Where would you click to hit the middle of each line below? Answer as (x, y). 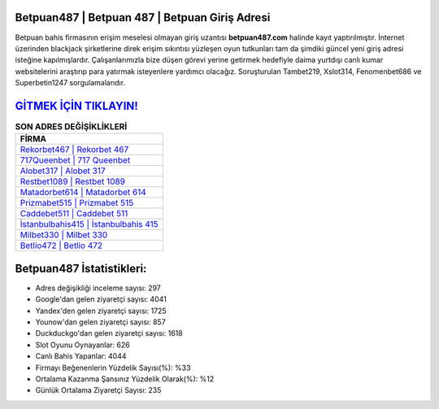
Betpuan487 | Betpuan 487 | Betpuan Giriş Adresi (143, 17)
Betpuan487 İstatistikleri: (81, 268)
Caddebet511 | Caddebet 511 (74, 214)
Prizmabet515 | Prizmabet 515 (77, 203)
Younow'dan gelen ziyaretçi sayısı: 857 (100, 322)
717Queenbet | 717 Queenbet (75, 160)
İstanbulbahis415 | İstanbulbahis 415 (89, 224)
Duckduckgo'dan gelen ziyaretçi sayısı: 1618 (109, 333)
